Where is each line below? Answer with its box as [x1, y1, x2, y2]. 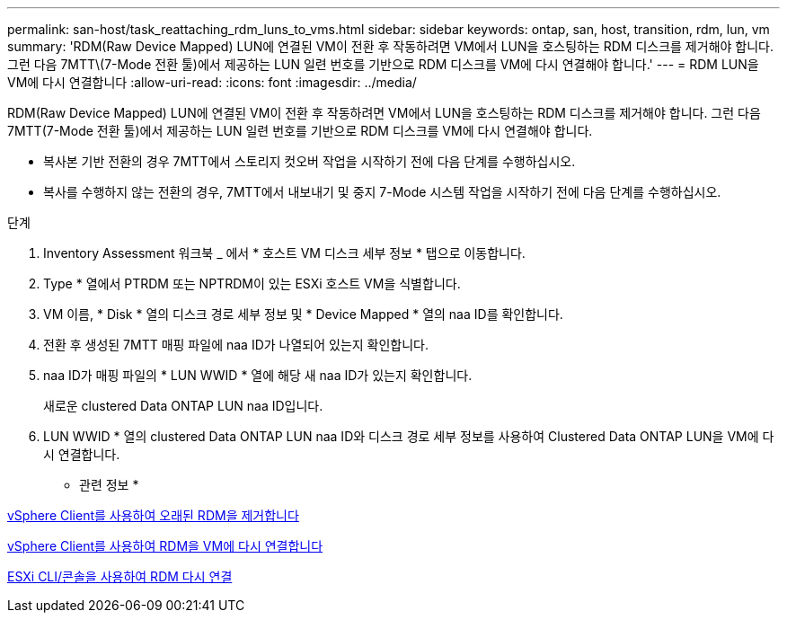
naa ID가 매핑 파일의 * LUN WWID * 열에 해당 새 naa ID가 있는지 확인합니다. [43, 368, 473, 383]
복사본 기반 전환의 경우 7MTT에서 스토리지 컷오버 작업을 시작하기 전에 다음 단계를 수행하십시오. [43, 154, 576, 169]
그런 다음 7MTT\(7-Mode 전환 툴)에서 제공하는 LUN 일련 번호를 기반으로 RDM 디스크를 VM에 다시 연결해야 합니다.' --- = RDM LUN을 [7, 57, 759, 72]
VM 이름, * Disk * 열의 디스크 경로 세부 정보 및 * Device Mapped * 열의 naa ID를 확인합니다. [43, 306, 563, 322]
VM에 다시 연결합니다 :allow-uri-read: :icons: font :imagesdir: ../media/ [7, 75, 417, 90]
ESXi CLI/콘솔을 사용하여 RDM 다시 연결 [7, 569, 233, 584]
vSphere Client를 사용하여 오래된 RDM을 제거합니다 [7, 508, 299, 523]
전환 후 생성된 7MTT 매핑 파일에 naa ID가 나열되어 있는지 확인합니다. [43, 337, 429, 352]
